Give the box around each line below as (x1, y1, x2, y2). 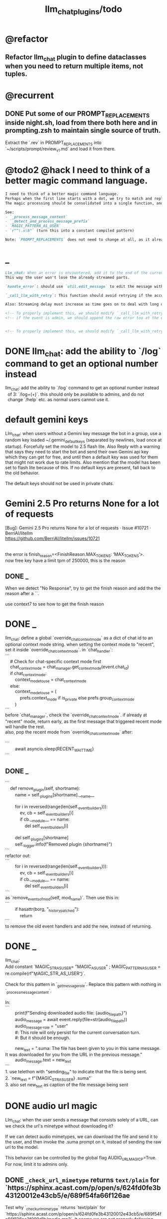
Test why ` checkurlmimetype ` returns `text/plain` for (5, 1205, 106, 1212)
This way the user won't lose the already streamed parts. (5, 275, 130, 280)
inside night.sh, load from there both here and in (5, 118, 158, 127)
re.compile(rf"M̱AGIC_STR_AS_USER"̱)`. (5, 970, 85, 976)
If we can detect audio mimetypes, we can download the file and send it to (5, 1133, 158, 1139)
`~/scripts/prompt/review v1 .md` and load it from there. (5, 146, 116, 153)
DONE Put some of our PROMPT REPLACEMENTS (5, 109, 150, 119)
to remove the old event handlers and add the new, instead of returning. (5, 923, 152, 929)
